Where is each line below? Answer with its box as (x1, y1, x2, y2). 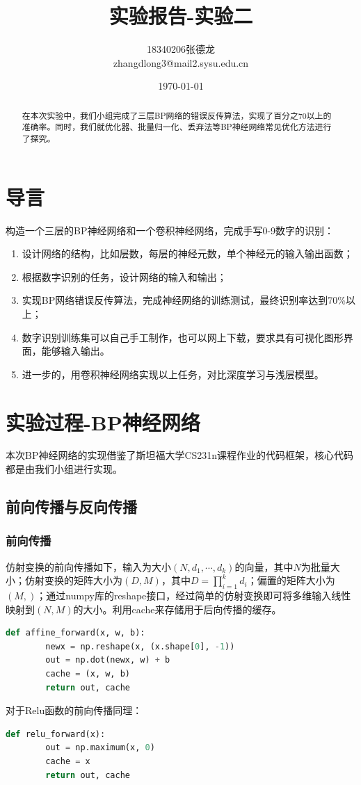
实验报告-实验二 (109, 1, 253, 30)
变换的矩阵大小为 (44, 573, 122, 588)
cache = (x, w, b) (45, 669, 130, 679)
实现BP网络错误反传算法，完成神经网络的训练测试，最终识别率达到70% (22, 293, 346, 307)
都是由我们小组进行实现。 (6, 462, 122, 476)
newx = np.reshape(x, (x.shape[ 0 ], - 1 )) (45, 641, 235, 652)
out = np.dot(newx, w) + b (45, 655, 170, 665)
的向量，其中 (234, 559, 294, 574)
